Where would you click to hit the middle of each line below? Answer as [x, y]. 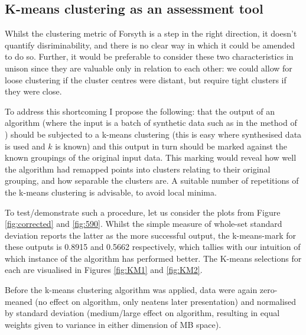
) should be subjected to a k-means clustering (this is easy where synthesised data [153, 134]
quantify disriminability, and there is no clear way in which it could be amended [150, 45]
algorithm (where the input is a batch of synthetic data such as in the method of [151, 123]
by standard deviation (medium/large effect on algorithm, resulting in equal [142, 313]
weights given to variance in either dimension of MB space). [113, 324]
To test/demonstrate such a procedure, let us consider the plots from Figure [143, 212]
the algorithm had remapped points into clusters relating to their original [138, 169]
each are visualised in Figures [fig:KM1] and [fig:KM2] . [104, 270]
